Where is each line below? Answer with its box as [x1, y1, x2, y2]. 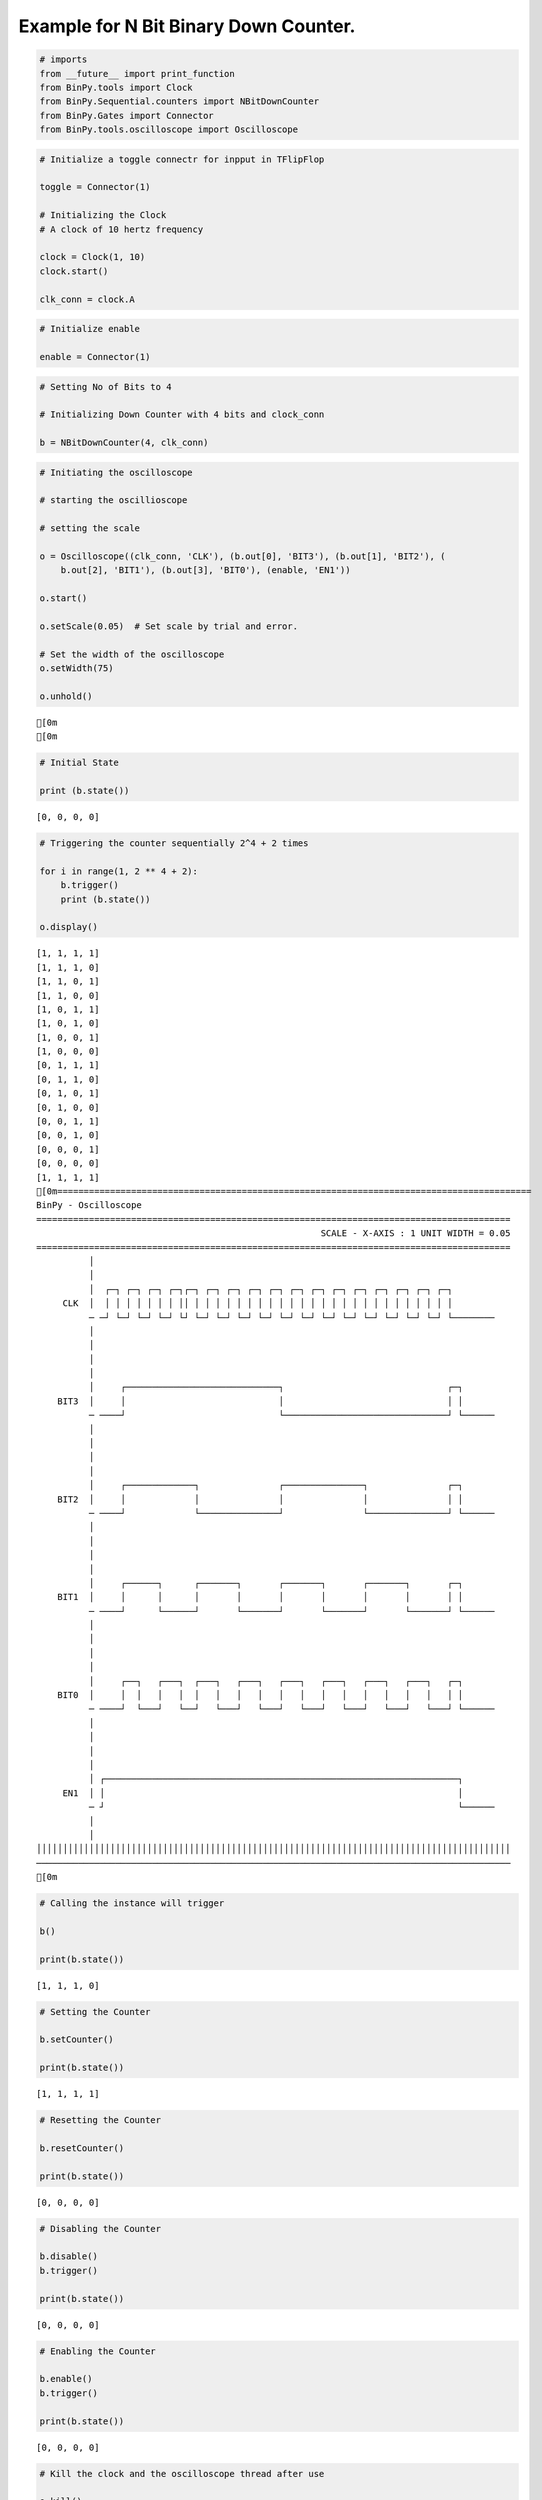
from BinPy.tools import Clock [39, 81, 194, 93]
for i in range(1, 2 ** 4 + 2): [39, 865, 199, 877]
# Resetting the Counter [39, 2115, 162, 2126]
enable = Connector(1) [39, 351, 151, 362]
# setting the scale [39, 523, 140, 534]
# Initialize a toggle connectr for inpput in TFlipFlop [39, 153, 325, 165]
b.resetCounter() [39, 2142, 125, 2154]
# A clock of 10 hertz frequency [39, 223, 204, 235]
